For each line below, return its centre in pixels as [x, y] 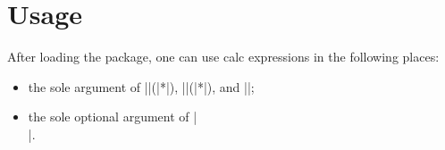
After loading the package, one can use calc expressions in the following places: [223, 57]
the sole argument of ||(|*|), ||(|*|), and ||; [141, 86]
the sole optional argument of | [113, 117]
